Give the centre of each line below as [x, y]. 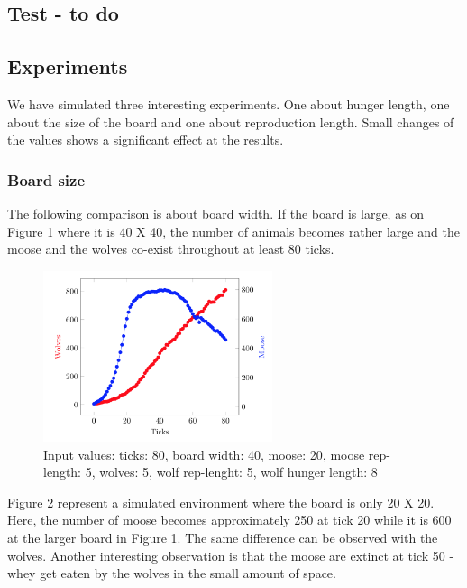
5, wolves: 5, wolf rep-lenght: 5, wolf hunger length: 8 [231, 472]
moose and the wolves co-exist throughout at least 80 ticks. [171, 249]
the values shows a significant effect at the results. [146, 140]
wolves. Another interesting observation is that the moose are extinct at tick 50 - [231, 555]
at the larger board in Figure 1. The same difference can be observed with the [223, 537]
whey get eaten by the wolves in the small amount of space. [172, 573]
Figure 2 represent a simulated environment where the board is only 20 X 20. [221, 502]
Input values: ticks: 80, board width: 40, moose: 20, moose [204, 454]
